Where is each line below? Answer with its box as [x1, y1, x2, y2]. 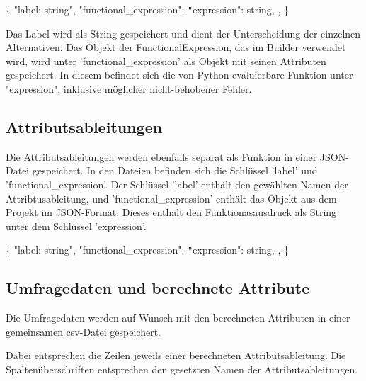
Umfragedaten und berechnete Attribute [6, 277, 310, 299]
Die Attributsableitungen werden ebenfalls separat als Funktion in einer [6, 149, 317, 164]
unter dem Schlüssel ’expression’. [6, 218, 147, 233]
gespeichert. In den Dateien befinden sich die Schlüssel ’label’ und [32, 163, 318, 178]
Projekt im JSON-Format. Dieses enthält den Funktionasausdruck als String [6, 205, 337, 220]
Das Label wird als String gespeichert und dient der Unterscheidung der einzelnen [6, 25, 361, 40]
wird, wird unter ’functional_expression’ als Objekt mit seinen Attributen [6, 53, 326, 68]
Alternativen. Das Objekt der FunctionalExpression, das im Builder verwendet [6, 40, 346, 55]
